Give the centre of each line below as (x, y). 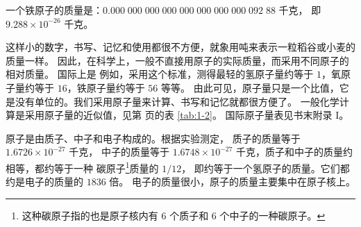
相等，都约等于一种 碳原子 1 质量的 (82, 167)
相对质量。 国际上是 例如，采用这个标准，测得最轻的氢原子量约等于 (160, 74)
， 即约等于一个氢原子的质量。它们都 (266, 168)
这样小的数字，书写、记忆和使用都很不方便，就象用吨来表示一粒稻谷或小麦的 (180, 47)
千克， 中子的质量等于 (119, 152)
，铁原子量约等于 (106, 87)
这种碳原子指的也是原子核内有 (90, 215)
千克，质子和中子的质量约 (295, 152)
